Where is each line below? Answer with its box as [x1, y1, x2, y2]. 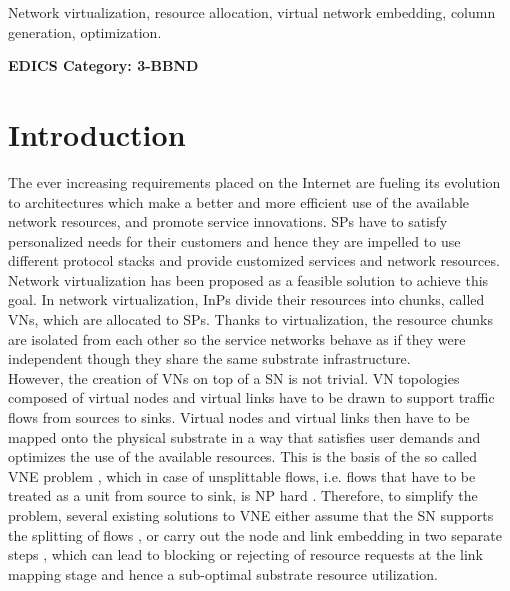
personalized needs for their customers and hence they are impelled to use [8, 230, 461, 251]
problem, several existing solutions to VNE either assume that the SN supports [8, 505, 494, 525]
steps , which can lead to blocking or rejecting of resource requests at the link [8, 544, 483, 565]
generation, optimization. [8, 21, 162, 42]
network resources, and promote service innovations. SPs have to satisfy [8, 211, 448, 232]
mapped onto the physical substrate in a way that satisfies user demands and [8, 426, 481, 447]
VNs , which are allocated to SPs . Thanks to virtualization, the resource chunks [8, 309, 493, 330]
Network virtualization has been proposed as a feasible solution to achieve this [8, 269, 489, 290]
